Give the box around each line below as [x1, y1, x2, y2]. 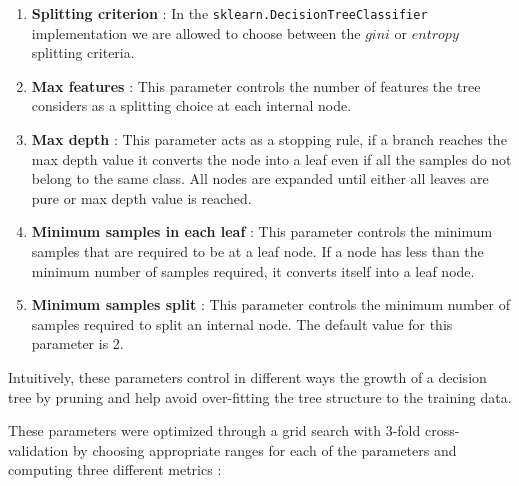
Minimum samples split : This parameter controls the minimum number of [31, 294, 510, 315]
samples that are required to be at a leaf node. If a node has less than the [31, 241, 484, 261]
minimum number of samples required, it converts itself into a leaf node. [31, 260, 475, 281]
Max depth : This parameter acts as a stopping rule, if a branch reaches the [31, 129, 507, 150]
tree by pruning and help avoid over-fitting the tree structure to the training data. [8, 386, 512, 407]
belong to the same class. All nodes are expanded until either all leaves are [31, 168, 489, 189]
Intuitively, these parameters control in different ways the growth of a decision [8, 366, 487, 387]
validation [8, 439, 69, 460]
